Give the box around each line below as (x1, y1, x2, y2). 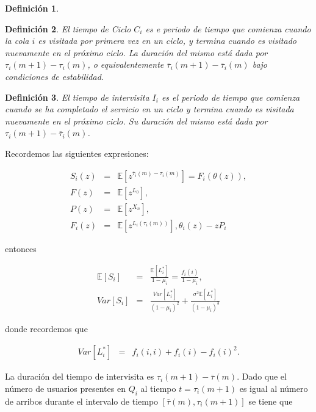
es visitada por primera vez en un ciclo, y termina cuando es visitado (38, 34, 296, 47)
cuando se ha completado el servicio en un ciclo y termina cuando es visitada (5, 103, 294, 115)
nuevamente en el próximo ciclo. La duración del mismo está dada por (5, 46, 268, 59)
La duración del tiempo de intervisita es (5, 370, 154, 383)
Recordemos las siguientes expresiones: (5, 146, 149, 159)
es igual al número (239, 381, 308, 394)
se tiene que (248, 394, 293, 407)
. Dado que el (237, 370, 287, 383)
